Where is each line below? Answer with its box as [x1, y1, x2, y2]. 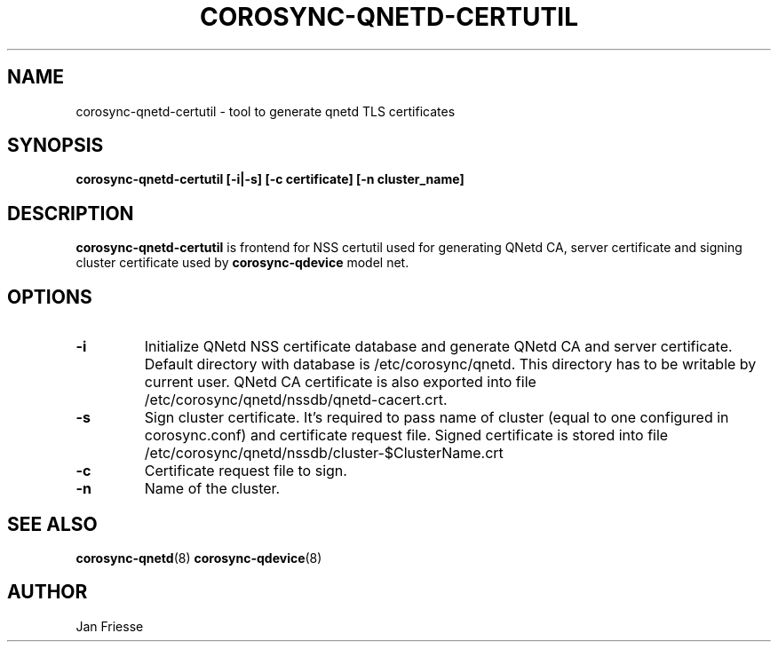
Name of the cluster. [144, 479, 281, 498]
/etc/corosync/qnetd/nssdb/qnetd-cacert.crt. [144, 391, 448, 409]
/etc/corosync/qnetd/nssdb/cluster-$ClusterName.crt [144, 444, 504, 463]
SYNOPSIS [7, 134, 104, 157]
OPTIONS [7, 285, 92, 308]
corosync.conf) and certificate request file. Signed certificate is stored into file [144, 426, 669, 445]
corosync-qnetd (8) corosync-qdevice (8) [75, 550, 322, 566]
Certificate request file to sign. [144, 462, 347, 480]
